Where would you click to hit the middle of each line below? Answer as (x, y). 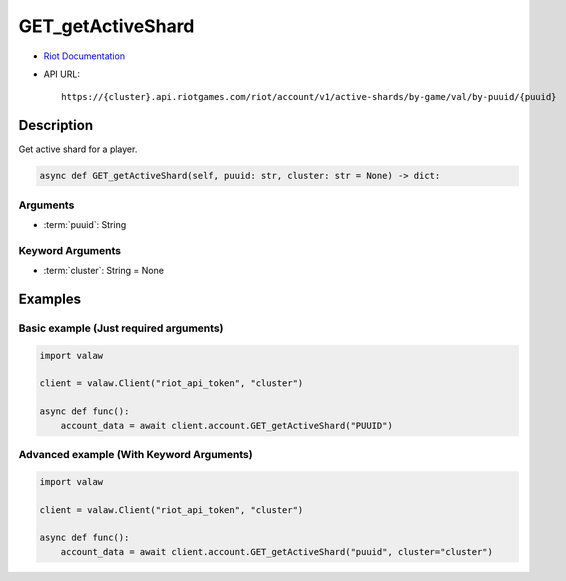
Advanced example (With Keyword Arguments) (136, 454)
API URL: (61, 74)
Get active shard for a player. (78, 149)
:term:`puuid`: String (85, 224)
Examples (50, 298)
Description (56, 125)
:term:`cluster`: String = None (104, 271)
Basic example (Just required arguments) (121, 328)
